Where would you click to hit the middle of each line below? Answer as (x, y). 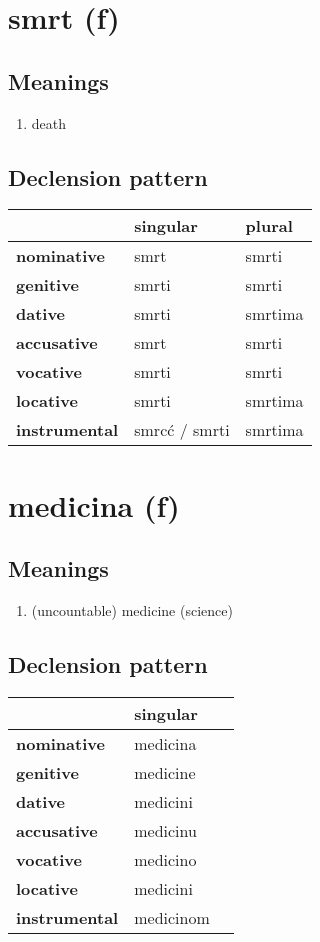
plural (269, 226)
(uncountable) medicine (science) (132, 609)
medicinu (165, 830)
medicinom (172, 917)
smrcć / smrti (182, 430)
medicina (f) (94, 504)
